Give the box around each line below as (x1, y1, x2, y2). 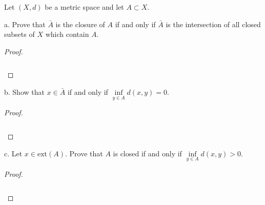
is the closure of (55, 18, 105, 29)
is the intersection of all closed (166, 18, 261, 29)
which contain (45, 29, 89, 39)
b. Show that (4, 87, 45, 97)
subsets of (4, 29, 35, 39)
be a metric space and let (45, 2, 124, 12)
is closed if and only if (113, 148, 182, 158)
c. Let (4, 148, 23, 158)
